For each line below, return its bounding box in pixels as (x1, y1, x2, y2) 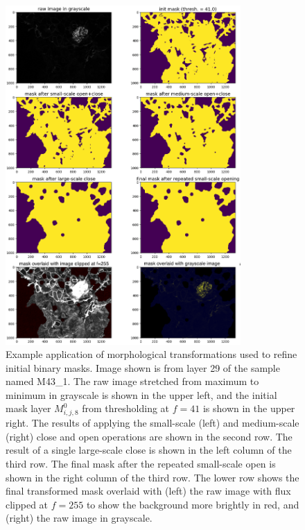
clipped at (6, 497, 49, 511)
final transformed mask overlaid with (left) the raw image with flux (6, 484, 291, 498)
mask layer (6, 401, 51, 416)
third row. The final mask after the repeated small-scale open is (6, 456, 276, 470)
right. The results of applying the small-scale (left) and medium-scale (6, 416, 299, 430)
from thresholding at (82, 401, 170, 416)
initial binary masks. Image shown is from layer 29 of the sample (6, 360, 280, 375)
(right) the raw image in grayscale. (6, 511, 152, 525)
